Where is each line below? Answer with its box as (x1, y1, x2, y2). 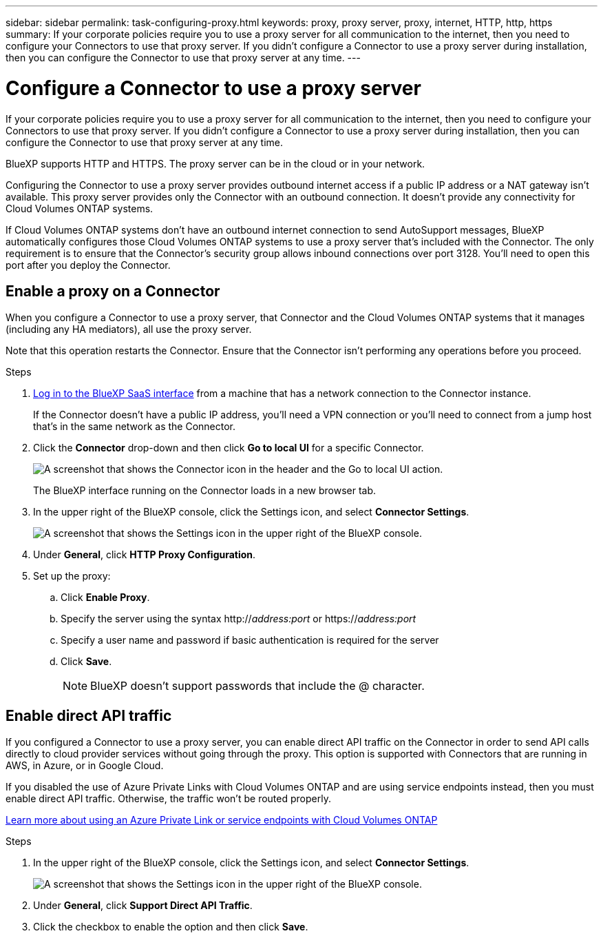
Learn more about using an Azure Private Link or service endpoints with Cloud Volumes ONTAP (6, 814, 438, 826)
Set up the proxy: (33, 570, 111, 582)
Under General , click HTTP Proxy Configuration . (33, 549, 256, 561)
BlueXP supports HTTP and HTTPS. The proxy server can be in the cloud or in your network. (6, 157, 425, 170)
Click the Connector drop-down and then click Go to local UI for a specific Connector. (33, 442, 424, 454)
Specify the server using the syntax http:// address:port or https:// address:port (61, 613, 416, 625)
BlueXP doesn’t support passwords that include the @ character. (90, 679, 425, 693)
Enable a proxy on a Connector (6, 282, 220, 300)
